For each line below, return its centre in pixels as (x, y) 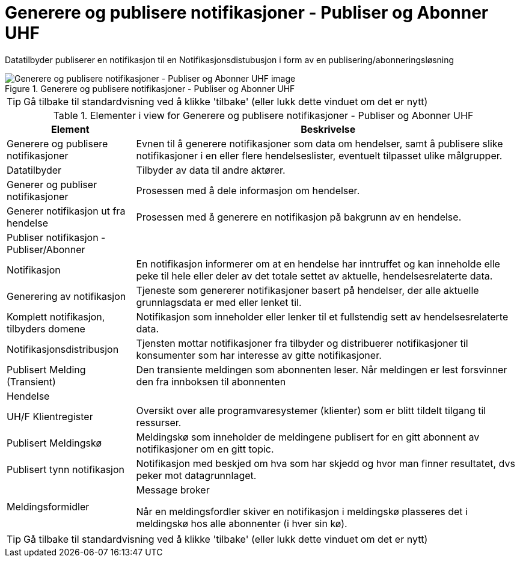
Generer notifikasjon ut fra (66, 211)
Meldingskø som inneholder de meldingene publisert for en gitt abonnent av (308, 437)
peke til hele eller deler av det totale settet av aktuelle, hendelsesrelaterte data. (314, 276)
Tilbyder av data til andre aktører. (211, 170)
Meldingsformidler (48, 506)
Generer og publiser (52, 184)
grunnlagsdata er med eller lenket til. (219, 302)
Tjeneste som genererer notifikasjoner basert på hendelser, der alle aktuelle (307, 290)
